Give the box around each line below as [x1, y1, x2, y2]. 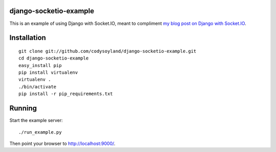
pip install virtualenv [18, 70, 78, 76]
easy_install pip [18, 63, 62, 68]
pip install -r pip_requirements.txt [18, 91, 113, 97]
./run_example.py [18, 129, 62, 135]
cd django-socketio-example [18, 55, 89, 61]
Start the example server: [9, 117, 63, 124]
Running [9, 104, 37, 113]
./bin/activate [18, 84, 57, 89]
